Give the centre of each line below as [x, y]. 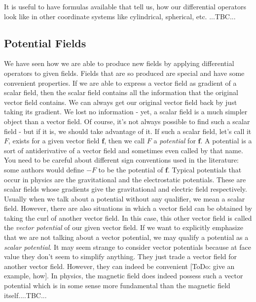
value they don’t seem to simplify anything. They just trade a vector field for [121, 256]
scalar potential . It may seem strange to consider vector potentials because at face [128, 247]
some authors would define [44, 169]
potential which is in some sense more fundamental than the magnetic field [117, 285]
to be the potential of [131, 169]
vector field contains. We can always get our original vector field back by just [121, 102]
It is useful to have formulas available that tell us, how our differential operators [125, 6]
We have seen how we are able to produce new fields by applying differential [119, 63]
